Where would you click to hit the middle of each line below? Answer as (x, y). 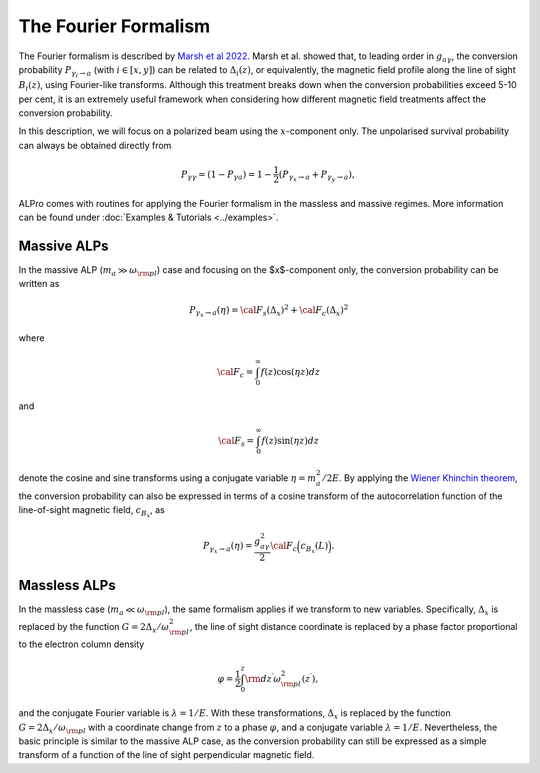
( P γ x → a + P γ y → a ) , (316, 176)
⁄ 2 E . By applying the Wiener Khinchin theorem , (421, 478)
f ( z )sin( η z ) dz (290, 440)
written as (39, 284)
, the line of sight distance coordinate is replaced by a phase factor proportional (353, 626)
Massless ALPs (67, 585)
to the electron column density (81, 644)
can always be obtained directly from (95, 145)
